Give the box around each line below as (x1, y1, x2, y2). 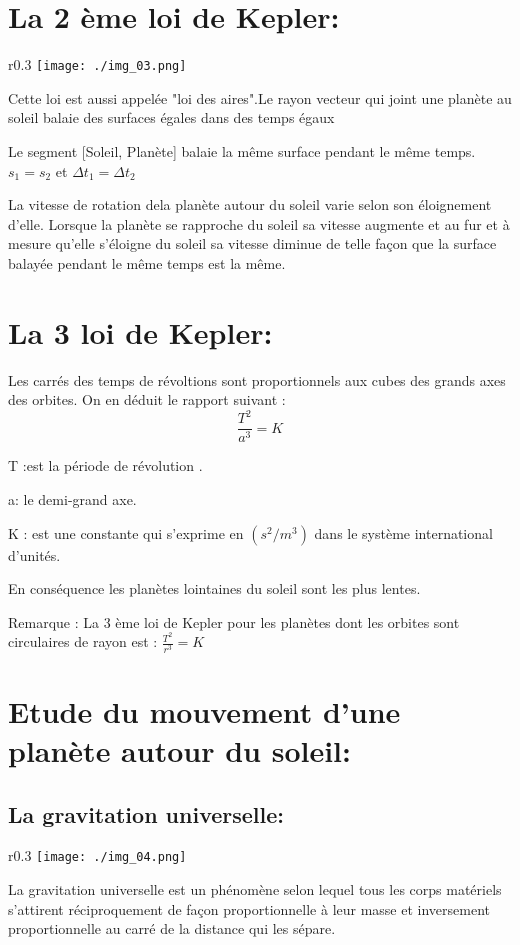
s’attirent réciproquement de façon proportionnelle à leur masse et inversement (8, 898, 491, 919)
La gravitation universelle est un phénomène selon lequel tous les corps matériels (8, 879, 502, 900)
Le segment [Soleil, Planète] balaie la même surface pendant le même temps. (8, 140, 476, 161)
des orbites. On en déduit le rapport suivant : (8, 389, 286, 410)
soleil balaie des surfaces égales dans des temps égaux (8, 107, 335, 128)
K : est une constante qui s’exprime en (8, 522, 244, 543)
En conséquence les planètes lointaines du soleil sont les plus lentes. (8, 578, 421, 599)
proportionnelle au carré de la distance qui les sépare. (8, 918, 336, 939)
